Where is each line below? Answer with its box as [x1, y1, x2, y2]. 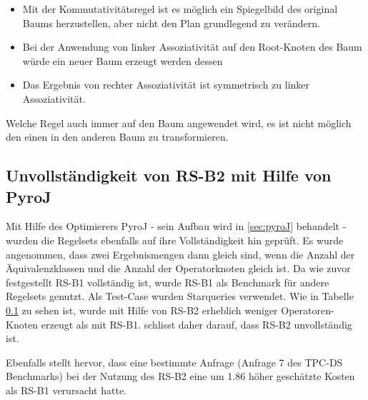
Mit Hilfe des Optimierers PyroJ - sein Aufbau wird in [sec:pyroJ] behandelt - [6, 219, 347, 234]
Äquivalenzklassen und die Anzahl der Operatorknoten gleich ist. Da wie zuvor [6, 261, 351, 276]
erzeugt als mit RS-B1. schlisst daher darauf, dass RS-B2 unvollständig [41, 316, 352, 331]
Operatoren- [281, 302, 334, 317]
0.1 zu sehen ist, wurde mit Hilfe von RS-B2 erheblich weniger [6, 302, 278, 317]
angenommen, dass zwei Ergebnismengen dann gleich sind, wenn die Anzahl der [6, 246, 355, 261]
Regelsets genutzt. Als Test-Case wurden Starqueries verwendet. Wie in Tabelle [6, 289, 354, 304]
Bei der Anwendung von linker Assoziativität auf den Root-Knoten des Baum [22, 39, 362, 54]
